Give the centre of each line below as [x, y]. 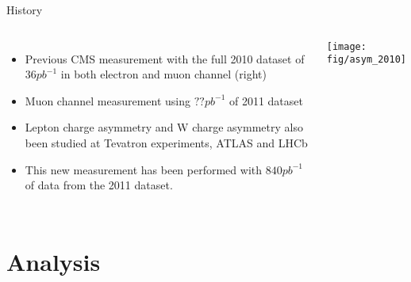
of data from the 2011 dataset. [99, 185]
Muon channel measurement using [108, 100]
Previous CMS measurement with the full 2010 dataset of [165, 58]
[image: [346, 46]
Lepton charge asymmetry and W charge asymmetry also [164, 127]
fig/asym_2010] [367, 60]
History [25, 10]
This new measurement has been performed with [144, 169]
